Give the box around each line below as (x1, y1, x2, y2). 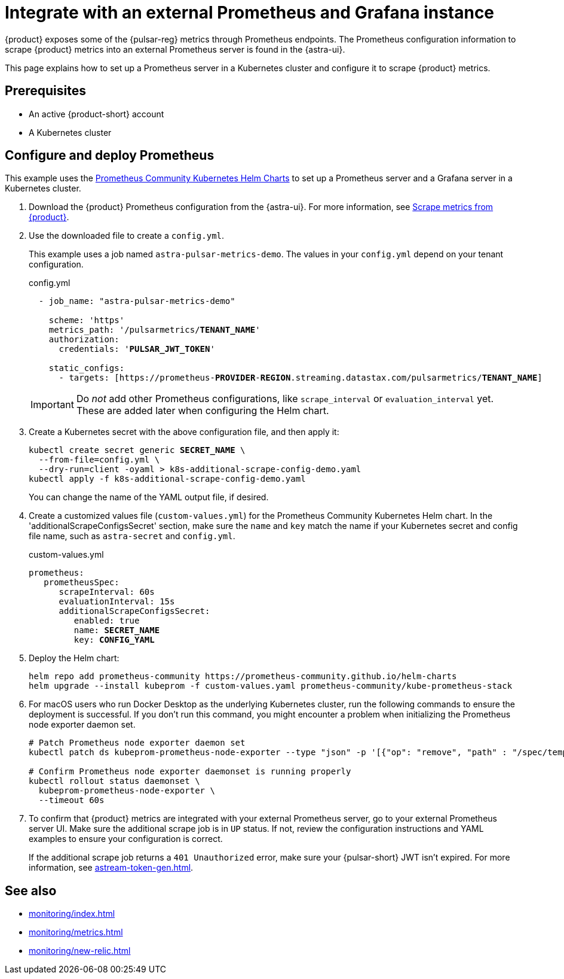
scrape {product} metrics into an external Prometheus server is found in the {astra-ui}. (5, 44, 345, 54)
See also (5, 883, 57, 898)
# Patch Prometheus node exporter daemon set (29, 738, 246, 748)
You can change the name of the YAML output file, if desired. (29, 492, 269, 503)
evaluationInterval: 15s (59, 597, 175, 607)
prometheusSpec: (44, 577, 119, 588)
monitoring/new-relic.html (29, 945, 131, 956)
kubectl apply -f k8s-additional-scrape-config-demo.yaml (29, 474, 306, 484)
